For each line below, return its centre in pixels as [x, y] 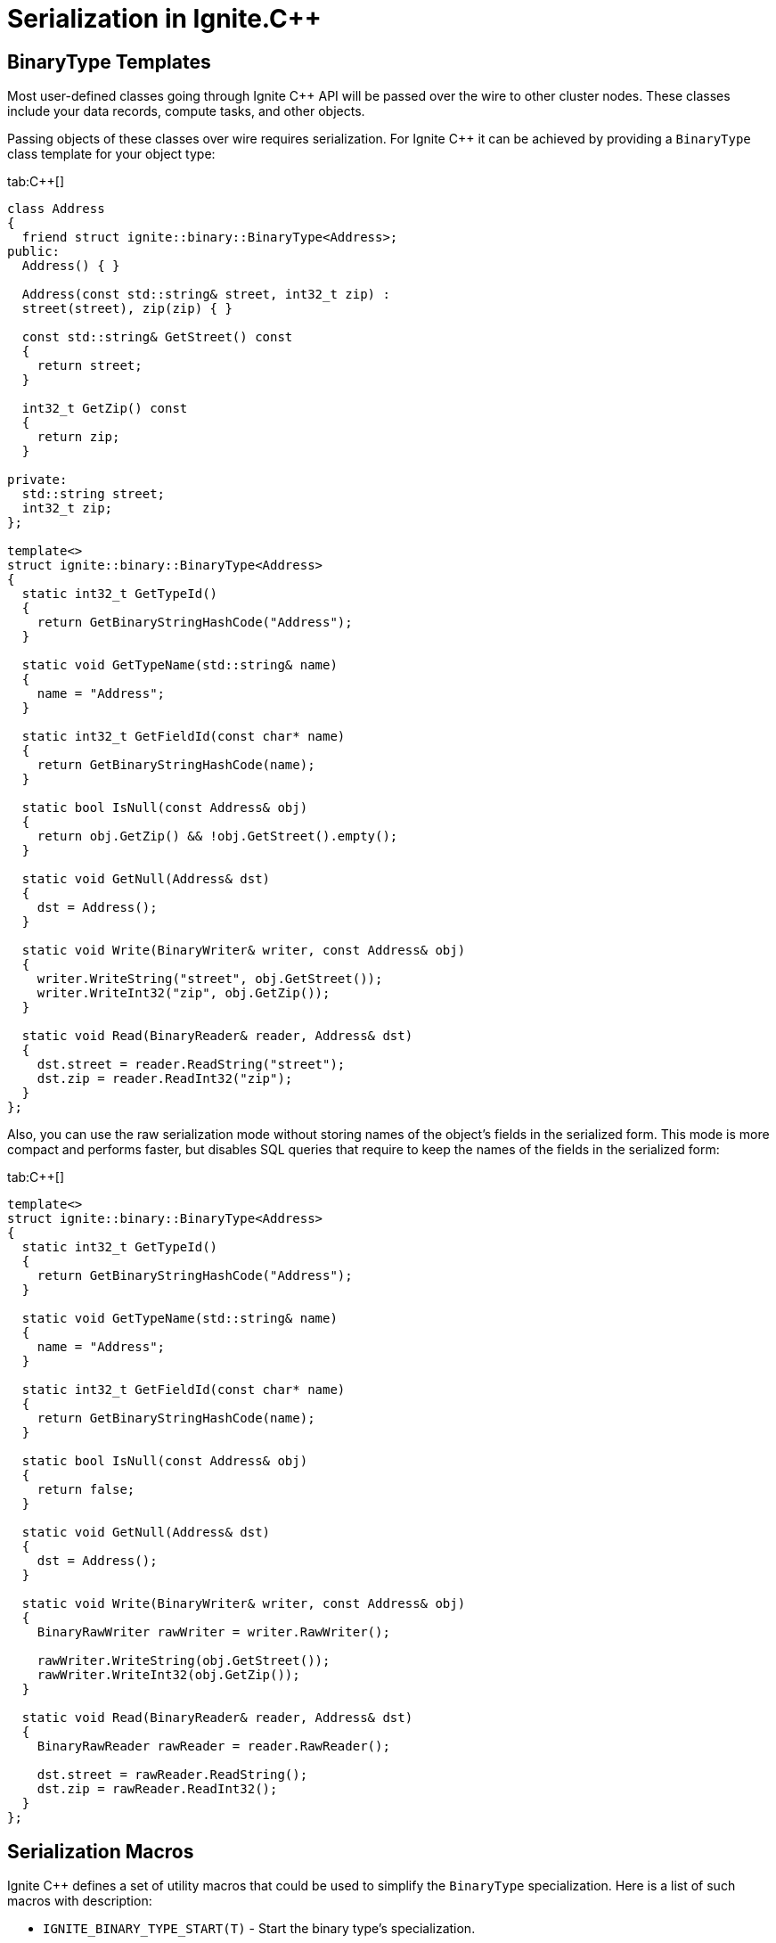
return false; [86, 1490]
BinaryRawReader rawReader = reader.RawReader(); [213, 1746]
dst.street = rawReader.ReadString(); [172, 1775]
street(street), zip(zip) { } [127, 309]
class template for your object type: [111, 154]
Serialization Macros [101, 1851]
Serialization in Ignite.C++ [164, 19]
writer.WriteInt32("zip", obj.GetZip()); [184, 993]
